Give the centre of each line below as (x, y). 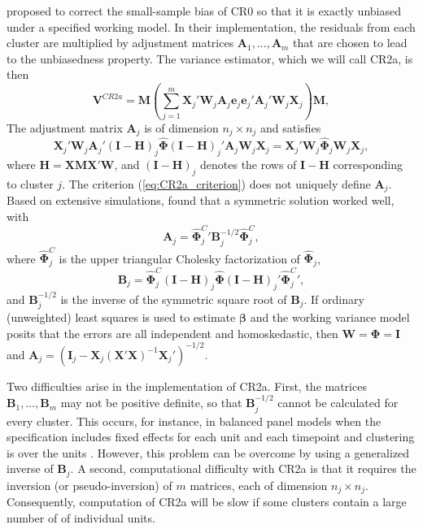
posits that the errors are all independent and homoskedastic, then (172, 333)
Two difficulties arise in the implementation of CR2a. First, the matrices (187, 386)
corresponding (368, 165)
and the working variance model (330, 317)
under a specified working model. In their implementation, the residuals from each (211, 26)
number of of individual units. (81, 517)
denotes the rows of (249, 165)
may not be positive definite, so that (151, 403)
